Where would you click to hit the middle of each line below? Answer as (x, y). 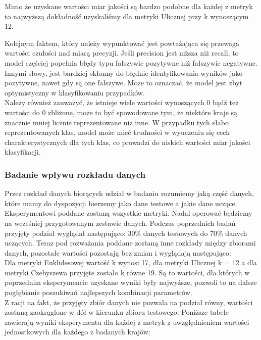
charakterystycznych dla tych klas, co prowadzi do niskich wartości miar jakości (127, 142)
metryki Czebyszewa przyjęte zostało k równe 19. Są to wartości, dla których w (127, 272)
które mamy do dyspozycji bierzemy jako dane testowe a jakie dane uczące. (121, 203)
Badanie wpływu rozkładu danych (75, 174)
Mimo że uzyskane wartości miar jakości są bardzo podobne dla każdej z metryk (129, 6)
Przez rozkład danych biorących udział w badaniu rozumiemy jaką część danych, (129, 193)
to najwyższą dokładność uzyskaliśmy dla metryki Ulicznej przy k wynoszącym (127, 16)
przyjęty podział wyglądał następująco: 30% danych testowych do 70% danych (126, 233)
